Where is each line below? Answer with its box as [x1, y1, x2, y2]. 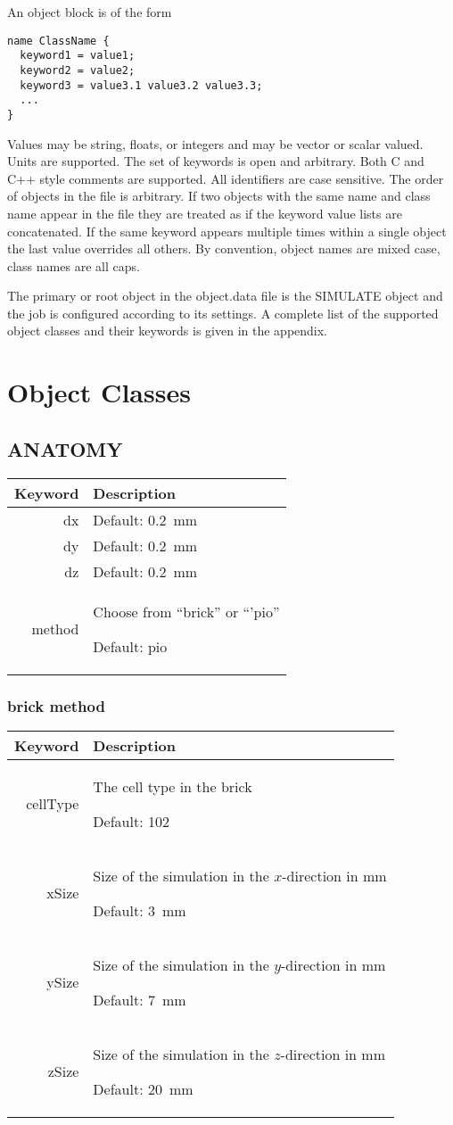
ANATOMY [7, 434, 123, 462]
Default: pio [93, 635, 168, 657]
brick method [7, 694, 105, 716]
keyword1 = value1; [20, 49, 136, 62]
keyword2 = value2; [20, 63, 136, 77]
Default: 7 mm [93, 989, 186, 1010]
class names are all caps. [7, 256, 140, 275]
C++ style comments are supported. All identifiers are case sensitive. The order [7, 169, 444, 187]
